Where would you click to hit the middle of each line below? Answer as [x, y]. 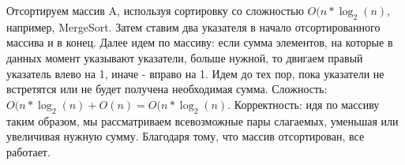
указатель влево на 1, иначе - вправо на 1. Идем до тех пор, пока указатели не [195, 73]
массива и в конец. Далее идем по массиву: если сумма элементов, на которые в [200, 42]
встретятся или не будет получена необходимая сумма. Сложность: [167, 89]
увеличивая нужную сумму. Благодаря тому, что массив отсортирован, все [186, 136]
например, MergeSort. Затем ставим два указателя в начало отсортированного [193, 26]
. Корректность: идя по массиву [304, 104]
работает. [28, 151]
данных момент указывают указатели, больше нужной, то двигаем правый [185, 57]
